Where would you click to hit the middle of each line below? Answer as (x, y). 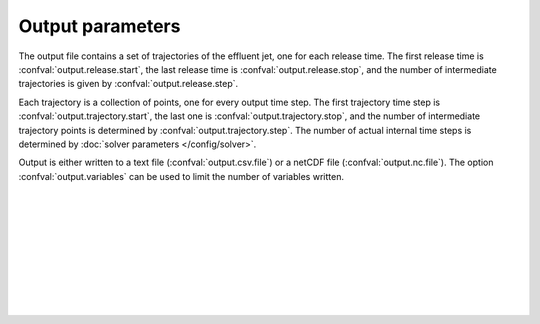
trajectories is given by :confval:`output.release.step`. (128, 84)
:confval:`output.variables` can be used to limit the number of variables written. (181, 176)
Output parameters (99, 26)
